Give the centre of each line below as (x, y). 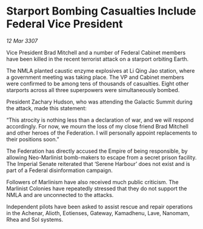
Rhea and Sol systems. (35, 219)
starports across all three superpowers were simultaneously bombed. (93, 90)
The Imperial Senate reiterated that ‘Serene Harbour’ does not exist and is (98, 164)
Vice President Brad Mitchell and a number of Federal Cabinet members (96, 52)
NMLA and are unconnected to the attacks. (60, 194)
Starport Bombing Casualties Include (101, 11)
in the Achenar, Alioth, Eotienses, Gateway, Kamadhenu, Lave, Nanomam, (98, 213)
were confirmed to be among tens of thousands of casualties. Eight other (98, 84)
